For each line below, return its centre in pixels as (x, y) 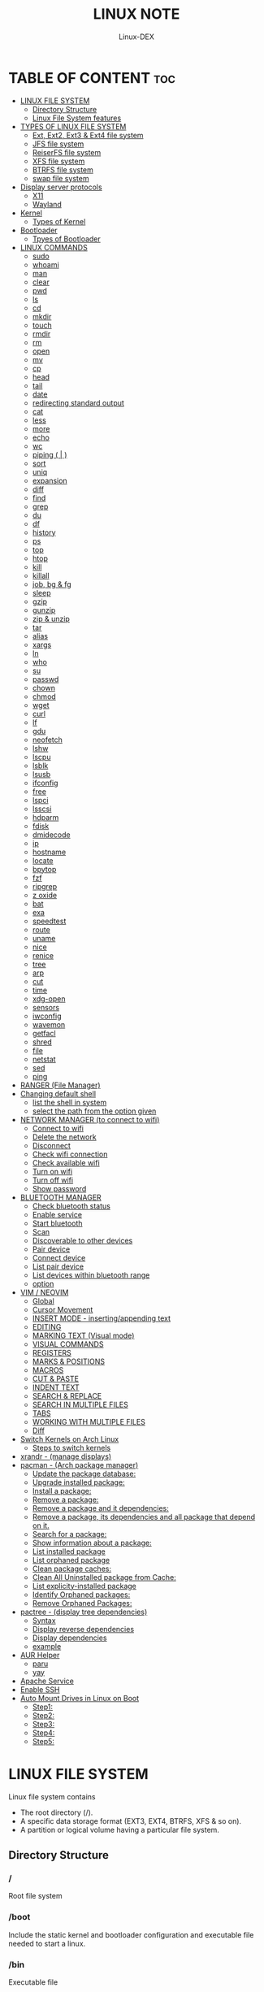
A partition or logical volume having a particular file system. (119, 1829)
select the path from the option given (94, 1111)
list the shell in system (69, 1102)
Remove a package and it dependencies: (100, 1508)
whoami (45, 264)
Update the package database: (84, 1473)
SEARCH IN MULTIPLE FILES (80, 1404)
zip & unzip (51, 618)
